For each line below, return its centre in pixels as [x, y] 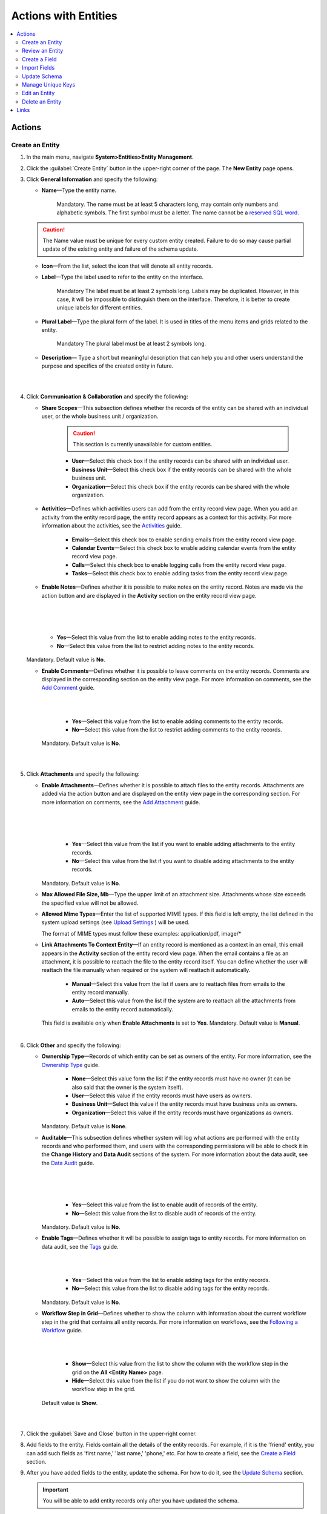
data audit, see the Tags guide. [80, 1246]
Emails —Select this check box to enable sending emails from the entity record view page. [184, 540]
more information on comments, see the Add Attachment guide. [121, 802]
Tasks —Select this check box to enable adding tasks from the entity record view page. [180, 574]
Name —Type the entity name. [79, 190]
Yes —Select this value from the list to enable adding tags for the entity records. [171, 1280]
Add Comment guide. [68, 688]
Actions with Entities [64, 16]
